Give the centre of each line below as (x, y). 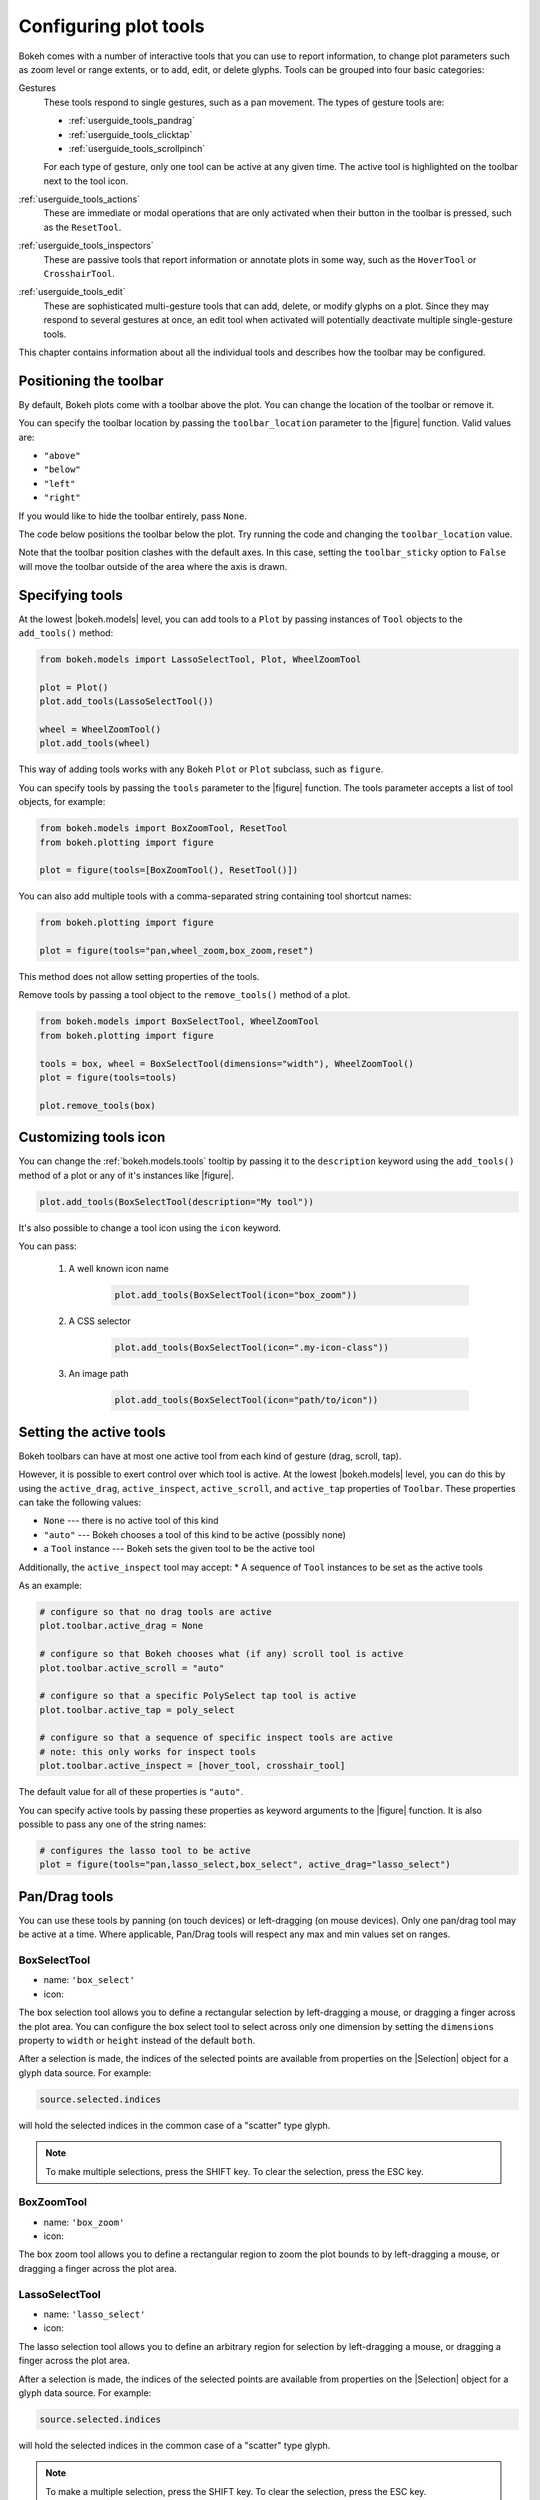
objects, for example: (62, 802)
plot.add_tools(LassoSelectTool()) (126, 701)
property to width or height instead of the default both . (137, 2040)
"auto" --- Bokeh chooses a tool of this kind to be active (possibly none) (195, 1534)
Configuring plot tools (111, 26)
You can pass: (47, 1246)
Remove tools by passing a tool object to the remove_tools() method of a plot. (184, 995)
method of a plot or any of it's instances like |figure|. (126, 1175)
